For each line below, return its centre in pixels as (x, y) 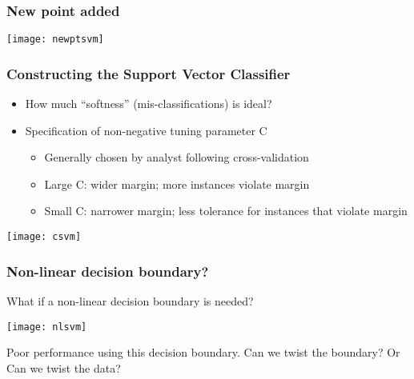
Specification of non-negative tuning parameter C (146, 130)
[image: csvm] (44, 237)
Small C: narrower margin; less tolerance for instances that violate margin (226, 211)
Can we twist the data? (64, 367)
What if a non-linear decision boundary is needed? (130, 300)
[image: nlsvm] (47, 327)
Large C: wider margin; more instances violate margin (177, 184)
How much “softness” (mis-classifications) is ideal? (149, 104)
